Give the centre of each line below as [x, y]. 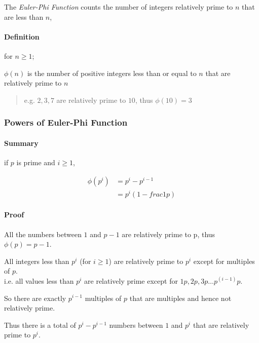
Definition [22, 36]
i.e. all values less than [39, 280]
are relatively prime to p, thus [169, 234]
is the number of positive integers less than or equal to [112, 73]
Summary [21, 143]
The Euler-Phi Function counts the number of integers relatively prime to [119, 7]
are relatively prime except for [131, 280]
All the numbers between [43, 234]
